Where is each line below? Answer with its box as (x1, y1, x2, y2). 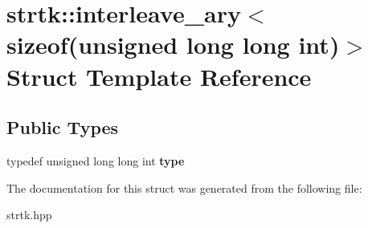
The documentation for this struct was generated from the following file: (6, 179, 362, 196)
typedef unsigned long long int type (6, 152, 185, 169)
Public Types (6, 115, 119, 140)
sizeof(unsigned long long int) (6, 28, 340, 61)
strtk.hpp (6, 206, 52, 223)
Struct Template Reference (6, 59, 312, 92)
